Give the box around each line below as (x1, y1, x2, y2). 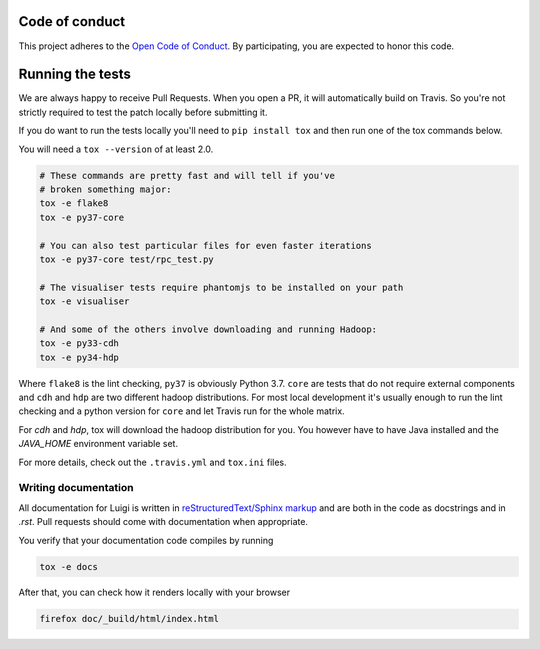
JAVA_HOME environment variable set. (18, 438, 179, 450)
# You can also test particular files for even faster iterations (39, 240, 372, 251)
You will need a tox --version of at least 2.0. (18, 143, 214, 155)
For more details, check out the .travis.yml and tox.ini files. (18, 456, 287, 468)
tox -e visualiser (39, 296, 130, 307)
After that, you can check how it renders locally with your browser (18, 586, 291, 599)
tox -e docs (39, 561, 99, 572)
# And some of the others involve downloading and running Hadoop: (39, 323, 378, 335)
